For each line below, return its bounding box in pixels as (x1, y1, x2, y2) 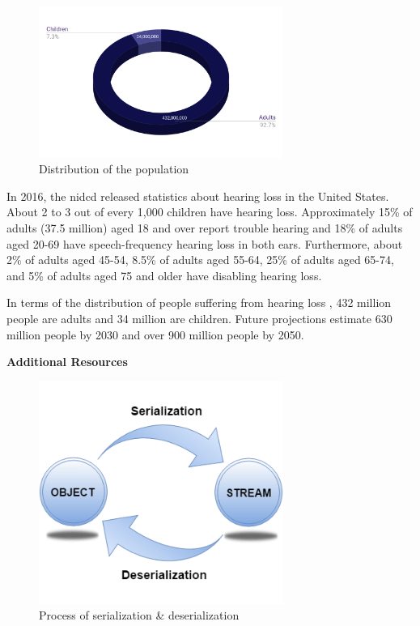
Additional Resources (6, 353, 128, 370)
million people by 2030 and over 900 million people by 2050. (6, 326, 304, 343)
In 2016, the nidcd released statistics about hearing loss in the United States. (6, 187, 389, 204)
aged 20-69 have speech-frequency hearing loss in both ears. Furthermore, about (6, 235, 403, 252)
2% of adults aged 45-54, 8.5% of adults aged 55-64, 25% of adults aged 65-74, (6, 251, 394, 268)
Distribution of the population (39, 160, 189, 177)
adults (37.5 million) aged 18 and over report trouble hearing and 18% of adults (6, 219, 403, 236)
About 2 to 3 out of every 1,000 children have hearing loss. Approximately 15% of (6, 203, 413, 220)
